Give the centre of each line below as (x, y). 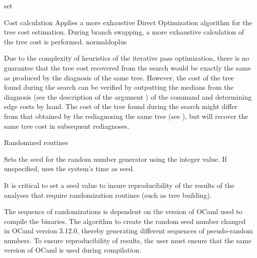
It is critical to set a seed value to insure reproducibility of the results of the (119, 185)
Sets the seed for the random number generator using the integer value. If (115, 159)
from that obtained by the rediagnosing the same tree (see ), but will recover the (126, 116)
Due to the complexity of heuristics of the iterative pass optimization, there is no (127, 58)
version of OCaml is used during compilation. (73, 250)
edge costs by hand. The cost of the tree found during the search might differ (121, 106)
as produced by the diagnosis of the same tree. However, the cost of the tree (119, 77)
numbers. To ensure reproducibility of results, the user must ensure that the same (128, 240)
